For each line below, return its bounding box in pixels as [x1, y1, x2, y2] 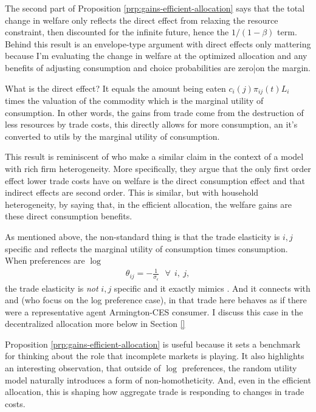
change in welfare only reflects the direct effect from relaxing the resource [5, 13, 278, 26]
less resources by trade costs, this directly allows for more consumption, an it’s [5, 118, 298, 131]
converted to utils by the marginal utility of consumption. [5, 129, 220, 142]
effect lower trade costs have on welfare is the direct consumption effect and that [5, 174, 305, 187]
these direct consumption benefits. [5, 210, 132, 222]
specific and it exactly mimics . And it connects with [114, 281, 311, 294]
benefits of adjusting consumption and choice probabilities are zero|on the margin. [5, 61, 311, 74]
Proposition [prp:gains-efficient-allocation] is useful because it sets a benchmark [5, 337, 301, 350]
